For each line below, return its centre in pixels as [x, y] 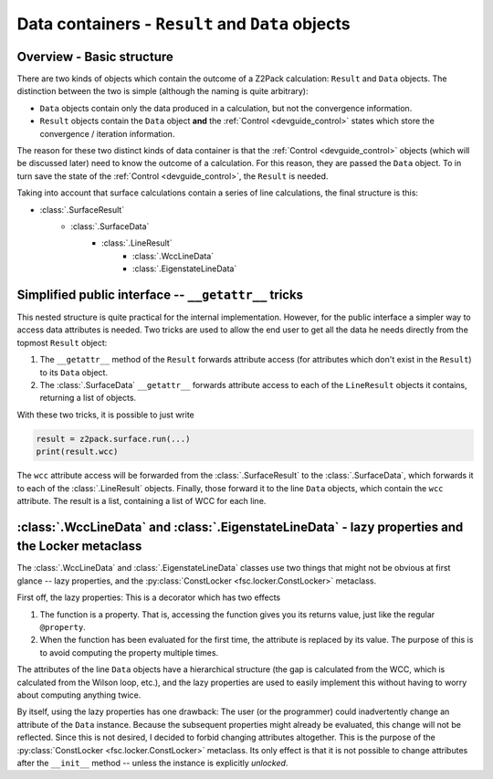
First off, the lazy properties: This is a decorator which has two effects [149, 597]
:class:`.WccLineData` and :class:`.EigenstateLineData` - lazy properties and [240, 526]
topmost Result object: [62, 342]
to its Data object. [74, 372]
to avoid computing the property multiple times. [129, 652]
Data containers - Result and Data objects [184, 24]
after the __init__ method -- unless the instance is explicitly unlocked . [152, 763]
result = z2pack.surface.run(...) [113, 439]
